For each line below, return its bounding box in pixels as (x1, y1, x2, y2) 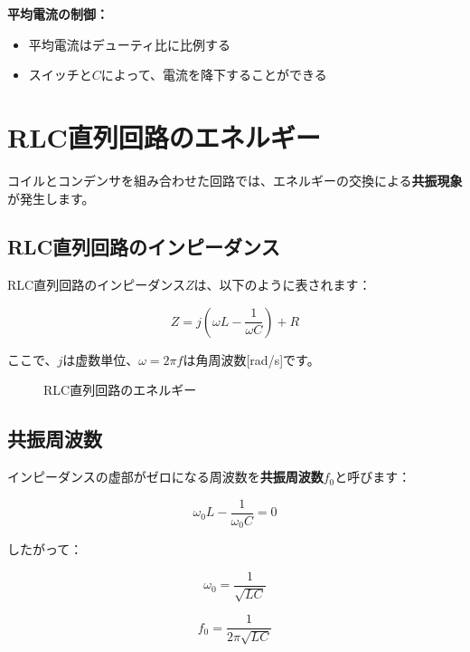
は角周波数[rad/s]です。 (183, 350, 320, 369)
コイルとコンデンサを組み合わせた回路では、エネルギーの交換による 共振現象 (7, 170, 463, 189)
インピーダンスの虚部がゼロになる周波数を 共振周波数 (7, 467, 324, 486)
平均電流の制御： (7, 5, 108, 23)
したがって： (7, 540, 83, 559)
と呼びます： (334, 467, 411, 486)
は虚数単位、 (62, 350, 139, 369)
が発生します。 (7, 188, 95, 207)
